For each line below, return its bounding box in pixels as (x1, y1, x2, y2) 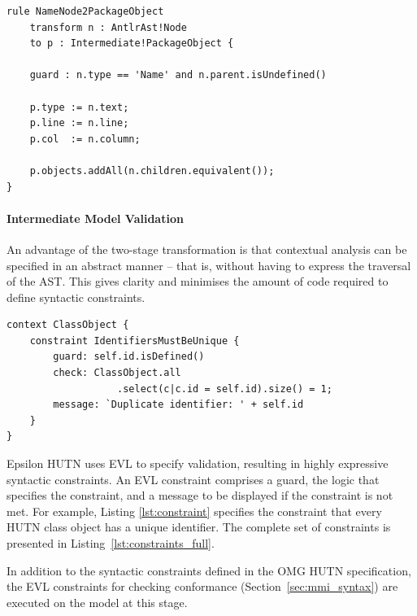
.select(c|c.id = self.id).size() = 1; (117, 382, 332, 395)
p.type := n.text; (29, 101, 129, 113)
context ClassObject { (7, 319, 129, 331)
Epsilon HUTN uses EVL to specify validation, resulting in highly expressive (7, 455, 389, 472)
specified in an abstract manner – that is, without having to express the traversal (7, 256, 411, 273)
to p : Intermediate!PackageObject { (29, 37, 234, 50)
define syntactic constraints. (7, 288, 146, 305)
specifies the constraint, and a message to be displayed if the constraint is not (7, 487, 393, 504)
